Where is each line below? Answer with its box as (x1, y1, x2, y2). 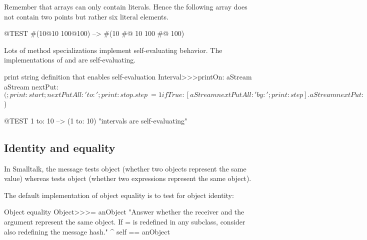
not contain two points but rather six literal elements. (4, 11, 168, 21)
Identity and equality (4, 139, 115, 155)
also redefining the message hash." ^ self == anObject (4, 226, 170, 236)
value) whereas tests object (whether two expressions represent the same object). (4, 173, 251, 183)
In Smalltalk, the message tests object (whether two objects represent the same (4, 163, 246, 173)
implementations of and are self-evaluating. (4, 54, 136, 65)
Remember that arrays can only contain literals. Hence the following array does (4, 1, 247, 11)
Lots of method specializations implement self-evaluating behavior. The (4, 44, 222, 55)
